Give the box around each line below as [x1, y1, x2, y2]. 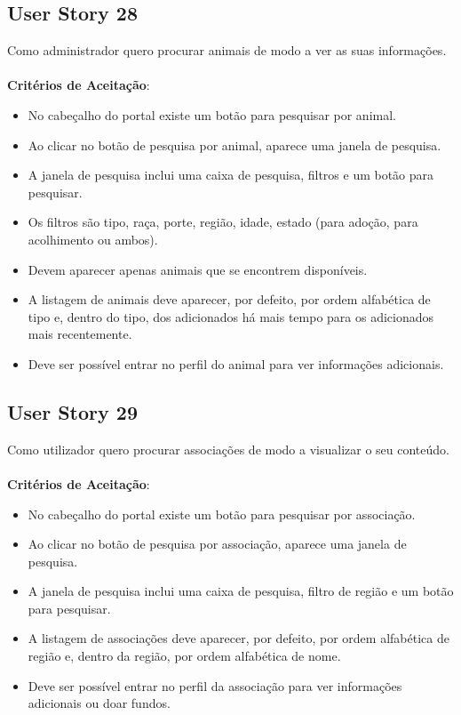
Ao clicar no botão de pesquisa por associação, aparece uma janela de [28, 534, 407, 553]
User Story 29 [7, 398, 138, 425]
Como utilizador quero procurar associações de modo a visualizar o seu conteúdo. [7, 439, 449, 458]
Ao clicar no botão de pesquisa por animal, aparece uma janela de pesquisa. [28, 135, 441, 154]
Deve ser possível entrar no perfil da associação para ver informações [28, 676, 402, 695]
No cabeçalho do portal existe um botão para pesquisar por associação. [28, 504, 416, 523]
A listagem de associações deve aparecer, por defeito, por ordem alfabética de [28, 629, 449, 647]
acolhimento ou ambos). [28, 229, 158, 248]
